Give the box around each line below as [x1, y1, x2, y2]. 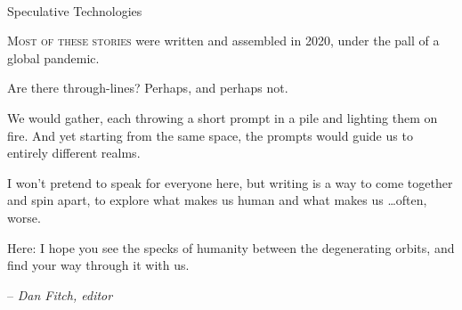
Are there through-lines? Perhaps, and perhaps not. [7, 78, 288, 97]
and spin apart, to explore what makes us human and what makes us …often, [7, 191, 427, 209]
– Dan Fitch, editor [7, 285, 113, 304]
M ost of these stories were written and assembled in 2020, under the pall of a [7, 31, 440, 50]
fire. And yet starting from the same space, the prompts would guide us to [7, 126, 413, 144]
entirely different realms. [7, 143, 141, 162]
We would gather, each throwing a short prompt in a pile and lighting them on [7, 108, 438, 126]
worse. [7, 208, 41, 226]
